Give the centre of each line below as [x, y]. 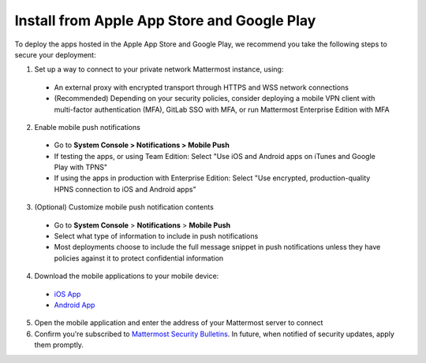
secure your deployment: [55, 54]
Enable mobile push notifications [88, 127]
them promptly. [59, 345]
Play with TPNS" [81, 167]
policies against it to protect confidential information [139, 258]
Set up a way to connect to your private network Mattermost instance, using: [159, 69]
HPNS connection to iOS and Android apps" [125, 189]
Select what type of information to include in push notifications [156, 236]
